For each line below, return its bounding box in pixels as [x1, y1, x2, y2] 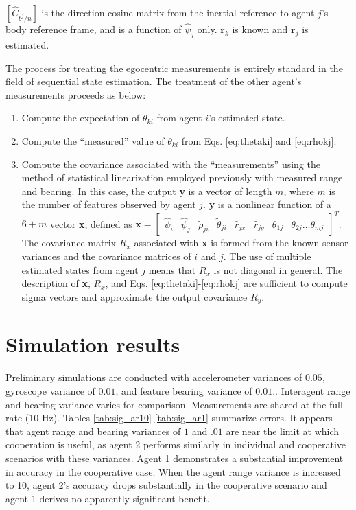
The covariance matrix [21, 235, 117, 250]
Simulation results [5, 330, 180, 358]
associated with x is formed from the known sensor [134, 235, 348, 250]
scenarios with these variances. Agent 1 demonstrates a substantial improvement [5, 450, 344, 465]
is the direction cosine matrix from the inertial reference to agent [41, 5, 315, 19]
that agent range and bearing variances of [5, 424, 181, 438]
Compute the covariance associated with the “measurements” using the [21, 157, 320, 171]
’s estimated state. [209, 111, 285, 125]
